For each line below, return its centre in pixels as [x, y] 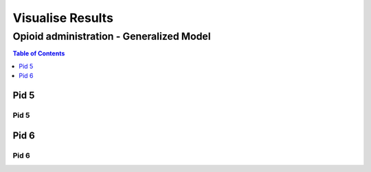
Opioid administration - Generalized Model [112, 36]
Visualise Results [63, 18]
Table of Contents [39, 53]
